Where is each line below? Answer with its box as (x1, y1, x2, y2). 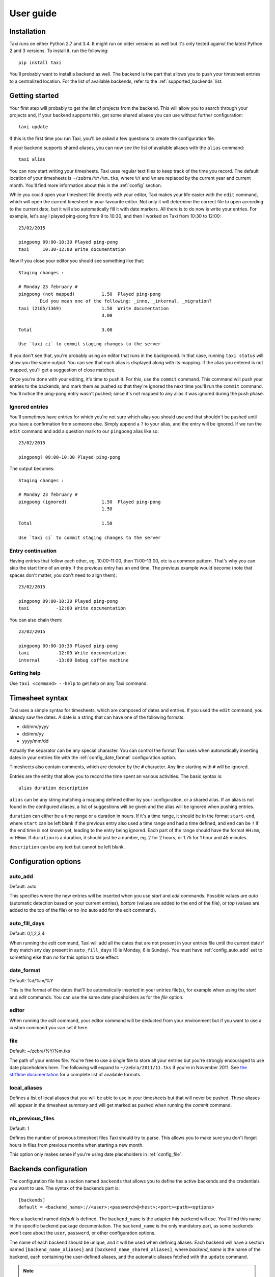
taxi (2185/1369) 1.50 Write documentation (18, 305, 169, 311)
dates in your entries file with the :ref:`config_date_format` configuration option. (9, 754, 177, 761)
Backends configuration (9, 1165, 88, 1173)
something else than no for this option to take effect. (9, 954, 120, 960)
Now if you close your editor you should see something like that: (9, 258, 145, 264)
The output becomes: (9, 465, 55, 472)
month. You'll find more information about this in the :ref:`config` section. (9, 182, 162, 188)
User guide (9, 8, 57, 19)
